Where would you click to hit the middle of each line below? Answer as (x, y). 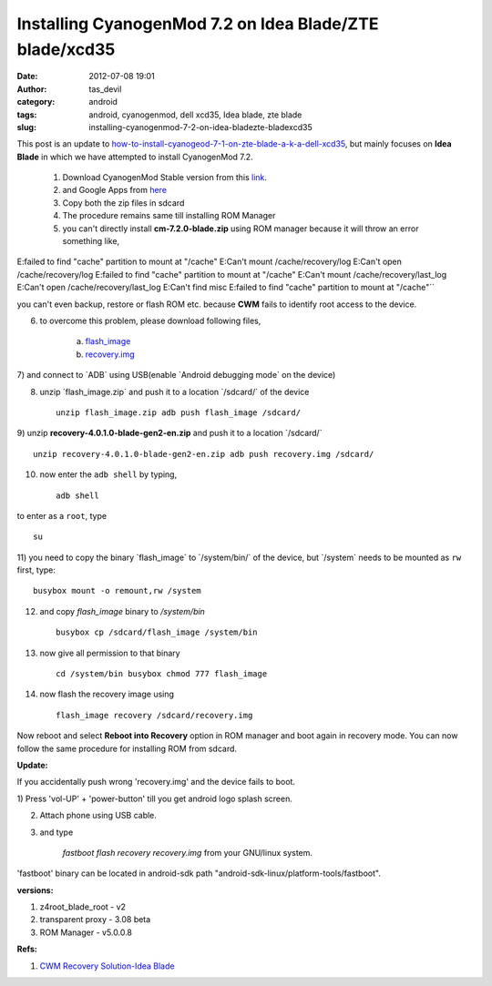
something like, (91, 241)
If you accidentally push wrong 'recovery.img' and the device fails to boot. (156, 782)
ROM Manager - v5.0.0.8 (86, 932)
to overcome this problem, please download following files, (150, 320)
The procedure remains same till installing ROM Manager (169, 216)
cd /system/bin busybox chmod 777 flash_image (162, 674)
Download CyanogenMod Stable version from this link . (165, 178)
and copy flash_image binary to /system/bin (122, 611)
